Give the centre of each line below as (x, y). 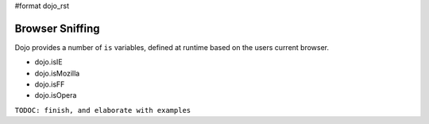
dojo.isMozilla (57, 73)
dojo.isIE (48, 62)
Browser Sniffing (57, 28)
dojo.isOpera (56, 95)
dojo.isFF (50, 84)
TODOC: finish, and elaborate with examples (103, 110)
